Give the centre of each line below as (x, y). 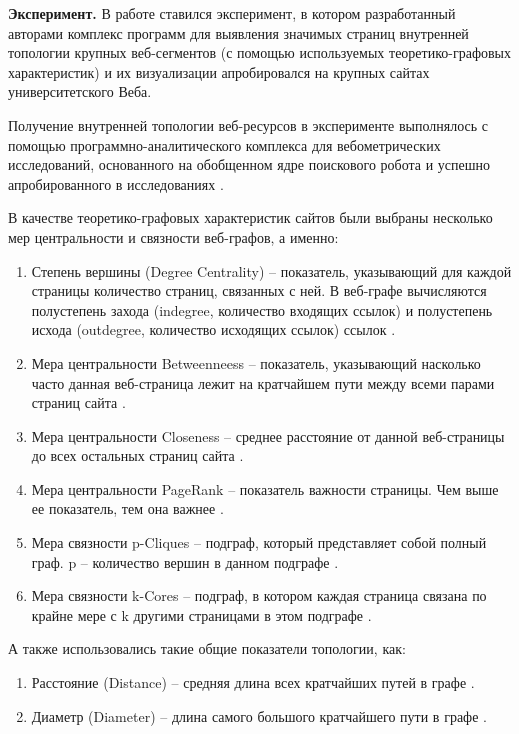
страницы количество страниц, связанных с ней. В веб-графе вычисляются (259, 290)
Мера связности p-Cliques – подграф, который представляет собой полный (259, 542)
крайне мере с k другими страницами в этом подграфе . (201, 614)
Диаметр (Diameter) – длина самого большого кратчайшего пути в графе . (259, 715)
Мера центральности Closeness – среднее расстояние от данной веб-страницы (268, 435)
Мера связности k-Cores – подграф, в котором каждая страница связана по (259, 595)
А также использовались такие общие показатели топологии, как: (207, 648)
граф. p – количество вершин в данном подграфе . (185, 561)
